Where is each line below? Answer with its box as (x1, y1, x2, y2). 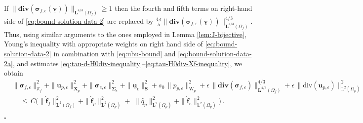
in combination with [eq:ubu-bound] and (53, 48, 176, 58)
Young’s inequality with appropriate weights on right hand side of (4, 39, 203, 49)
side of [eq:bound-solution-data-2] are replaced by (4, 15, 154, 26)
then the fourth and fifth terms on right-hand (115, 3, 252, 13)
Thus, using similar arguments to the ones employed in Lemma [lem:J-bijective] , (4, 29, 246, 39)
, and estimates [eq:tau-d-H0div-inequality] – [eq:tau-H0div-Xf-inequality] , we (12, 58, 242, 68)
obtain (4, 68, 23, 78)
